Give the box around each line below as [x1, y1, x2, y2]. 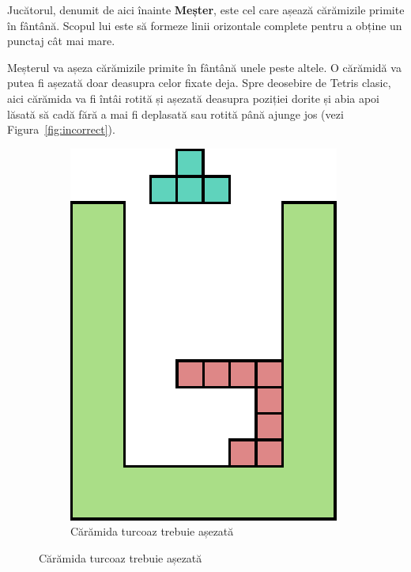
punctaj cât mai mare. [7, 32, 115, 49]
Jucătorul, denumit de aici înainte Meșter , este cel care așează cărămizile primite [7, 2, 405, 17]
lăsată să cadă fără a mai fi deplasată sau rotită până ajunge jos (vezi [7, 105, 344, 122]
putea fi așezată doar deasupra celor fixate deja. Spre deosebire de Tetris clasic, [7, 74, 391, 91]
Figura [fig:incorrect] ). [7, 121, 115, 138]
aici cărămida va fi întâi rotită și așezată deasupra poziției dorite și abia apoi [7, 89, 380, 106]
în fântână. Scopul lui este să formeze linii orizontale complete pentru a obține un [7, 17, 402, 33]
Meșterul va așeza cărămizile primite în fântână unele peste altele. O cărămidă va [7, 59, 402, 75]
